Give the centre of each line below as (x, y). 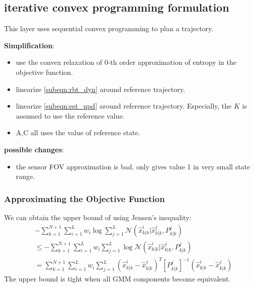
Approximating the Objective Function (84, 198)
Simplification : (29, 45)
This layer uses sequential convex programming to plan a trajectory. (109, 28)
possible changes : (34, 149)
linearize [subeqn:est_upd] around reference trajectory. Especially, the (124, 106)
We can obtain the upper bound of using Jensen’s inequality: (98, 217)
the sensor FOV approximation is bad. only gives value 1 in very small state (133, 166)
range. (25, 176)
